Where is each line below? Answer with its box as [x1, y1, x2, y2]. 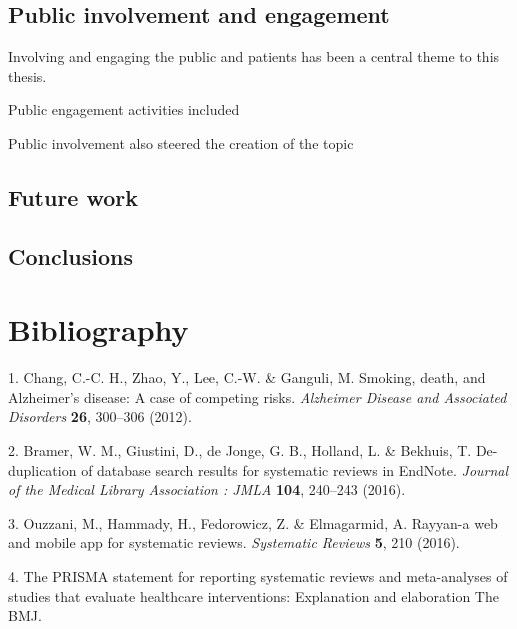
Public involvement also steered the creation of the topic [8, 132, 354, 153]
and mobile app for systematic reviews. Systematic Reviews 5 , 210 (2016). [8, 532, 460, 553]
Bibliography [8, 309, 189, 350]
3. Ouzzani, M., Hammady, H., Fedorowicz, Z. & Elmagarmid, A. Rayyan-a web [8, 512, 498, 533]
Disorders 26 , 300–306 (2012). [8, 406, 192, 427]
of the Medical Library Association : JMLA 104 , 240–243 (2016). [8, 479, 406, 500]
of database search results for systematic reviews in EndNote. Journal [81, 459, 509, 480]
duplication [8, 459, 77, 480]
